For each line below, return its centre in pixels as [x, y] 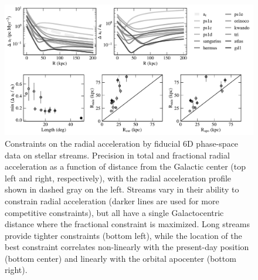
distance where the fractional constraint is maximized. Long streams [127, 224]
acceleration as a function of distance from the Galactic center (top [125, 166]
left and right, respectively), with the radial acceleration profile [118, 178]
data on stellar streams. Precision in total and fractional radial [117, 155]
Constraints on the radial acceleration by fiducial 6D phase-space [122, 143]
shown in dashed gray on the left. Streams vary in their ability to [122, 189]
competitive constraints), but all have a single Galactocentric [114, 212]
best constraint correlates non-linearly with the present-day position [127, 247]
